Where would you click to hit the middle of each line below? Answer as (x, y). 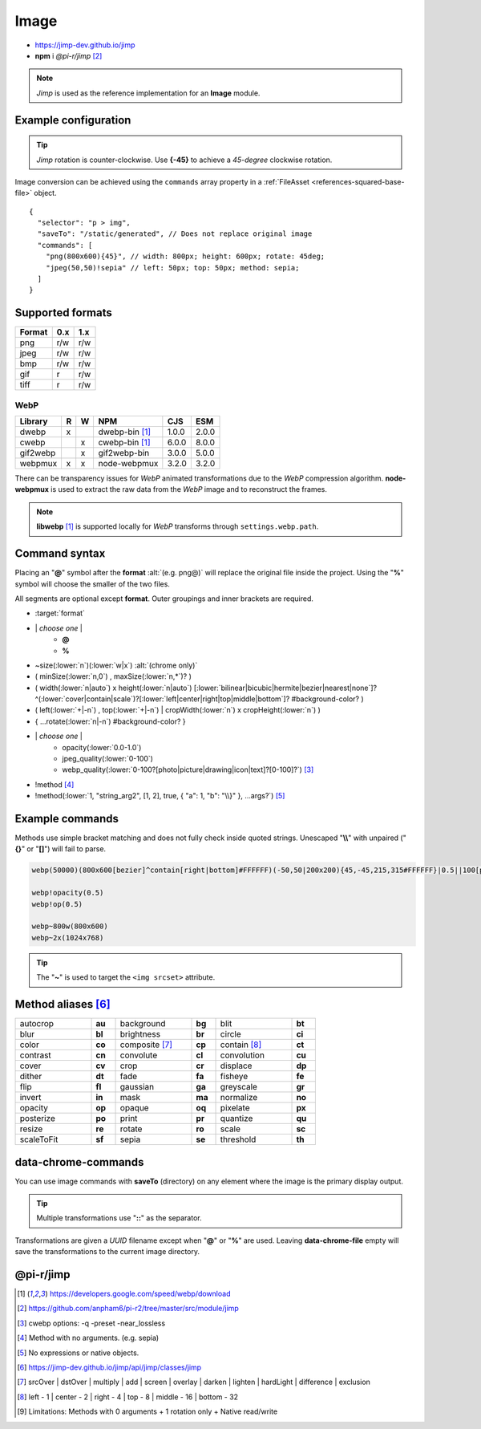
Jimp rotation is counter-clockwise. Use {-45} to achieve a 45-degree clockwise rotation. (184, 160)
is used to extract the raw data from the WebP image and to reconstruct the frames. (189, 489)
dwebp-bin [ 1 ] (125, 432)
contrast (35, 1055)
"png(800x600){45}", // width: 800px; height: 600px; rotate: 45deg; (185, 256)
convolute (139, 1055)
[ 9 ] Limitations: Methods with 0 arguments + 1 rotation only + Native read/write (148, 1411)
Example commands (67, 819)
